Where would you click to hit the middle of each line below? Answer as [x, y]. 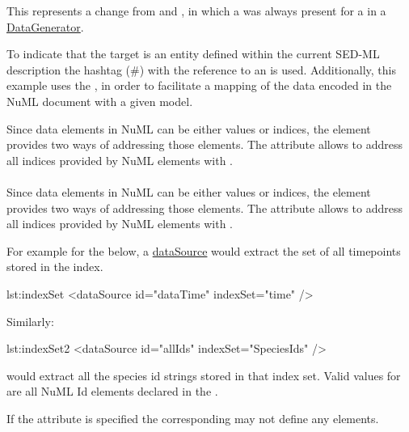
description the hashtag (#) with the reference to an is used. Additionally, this [201, 69]
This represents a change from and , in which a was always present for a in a [196, 11]
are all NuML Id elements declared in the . [112, 391]
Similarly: [30, 321]
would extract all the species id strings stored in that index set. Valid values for [204, 375]
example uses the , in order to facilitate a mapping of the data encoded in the [199, 85]
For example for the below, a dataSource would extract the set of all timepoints [204, 250]
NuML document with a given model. [100, 101]
